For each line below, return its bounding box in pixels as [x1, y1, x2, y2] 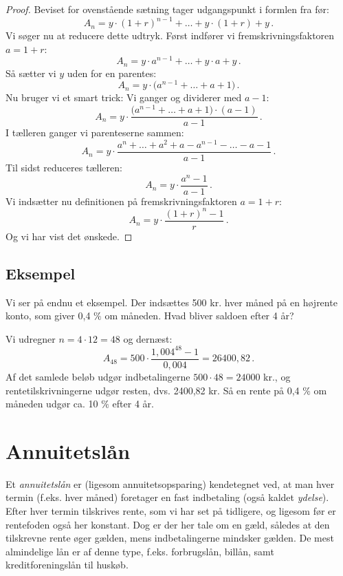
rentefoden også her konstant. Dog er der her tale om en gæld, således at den [5, 517, 330, 531]
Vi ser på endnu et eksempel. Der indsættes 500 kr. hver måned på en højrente [5, 295, 338, 309]
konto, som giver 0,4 [5, 308, 91, 323]
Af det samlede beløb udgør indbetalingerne [5, 369, 190, 383]
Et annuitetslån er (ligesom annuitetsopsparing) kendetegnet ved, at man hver [5, 476, 335, 491]
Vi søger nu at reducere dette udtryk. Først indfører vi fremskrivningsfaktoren [5, 28, 335, 43]
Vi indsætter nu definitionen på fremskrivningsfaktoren [5, 193, 237, 208]
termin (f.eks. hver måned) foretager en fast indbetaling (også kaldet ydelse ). [5, 490, 329, 504]
